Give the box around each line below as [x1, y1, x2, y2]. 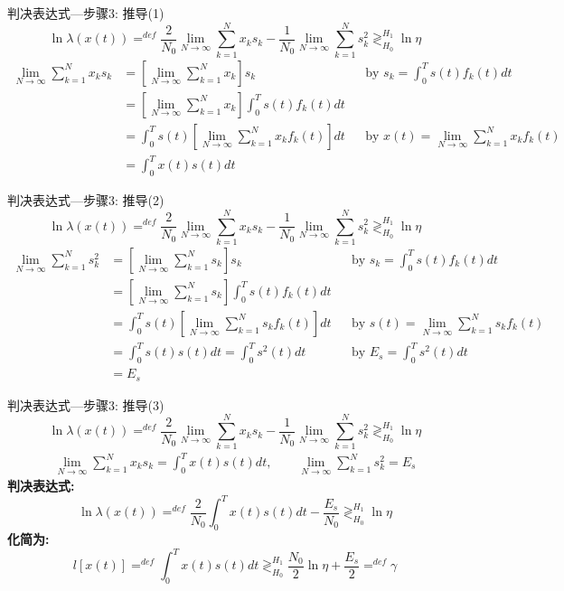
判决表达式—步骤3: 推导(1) [7, 4, 164, 22]
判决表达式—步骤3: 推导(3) [7, 395, 164, 414]
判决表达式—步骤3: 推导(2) [7, 191, 164, 210]
